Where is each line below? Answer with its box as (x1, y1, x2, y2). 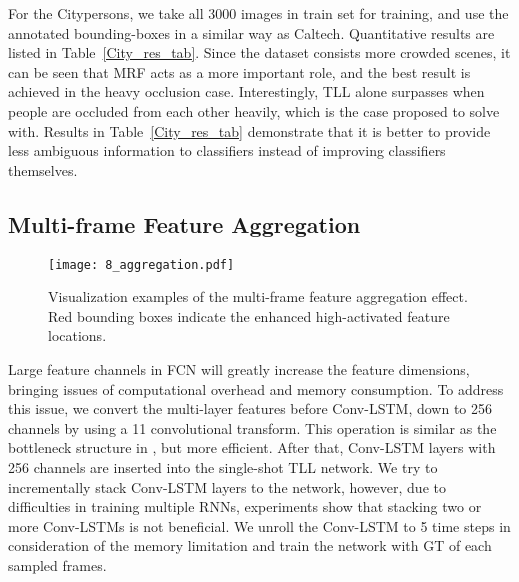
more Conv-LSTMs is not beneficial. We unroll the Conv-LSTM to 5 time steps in (8, 515, 511, 536)
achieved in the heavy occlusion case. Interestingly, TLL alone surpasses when (8, 81, 485, 102)
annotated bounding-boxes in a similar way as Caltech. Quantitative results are (8, 22, 495, 43)
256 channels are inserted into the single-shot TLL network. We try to (8, 456, 438, 477)
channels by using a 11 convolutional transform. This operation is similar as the (8, 417, 497, 438)
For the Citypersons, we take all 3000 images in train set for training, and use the (8, 3, 509, 23)
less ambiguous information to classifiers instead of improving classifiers (8, 140, 446, 161)
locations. (48, 325, 107, 346)
